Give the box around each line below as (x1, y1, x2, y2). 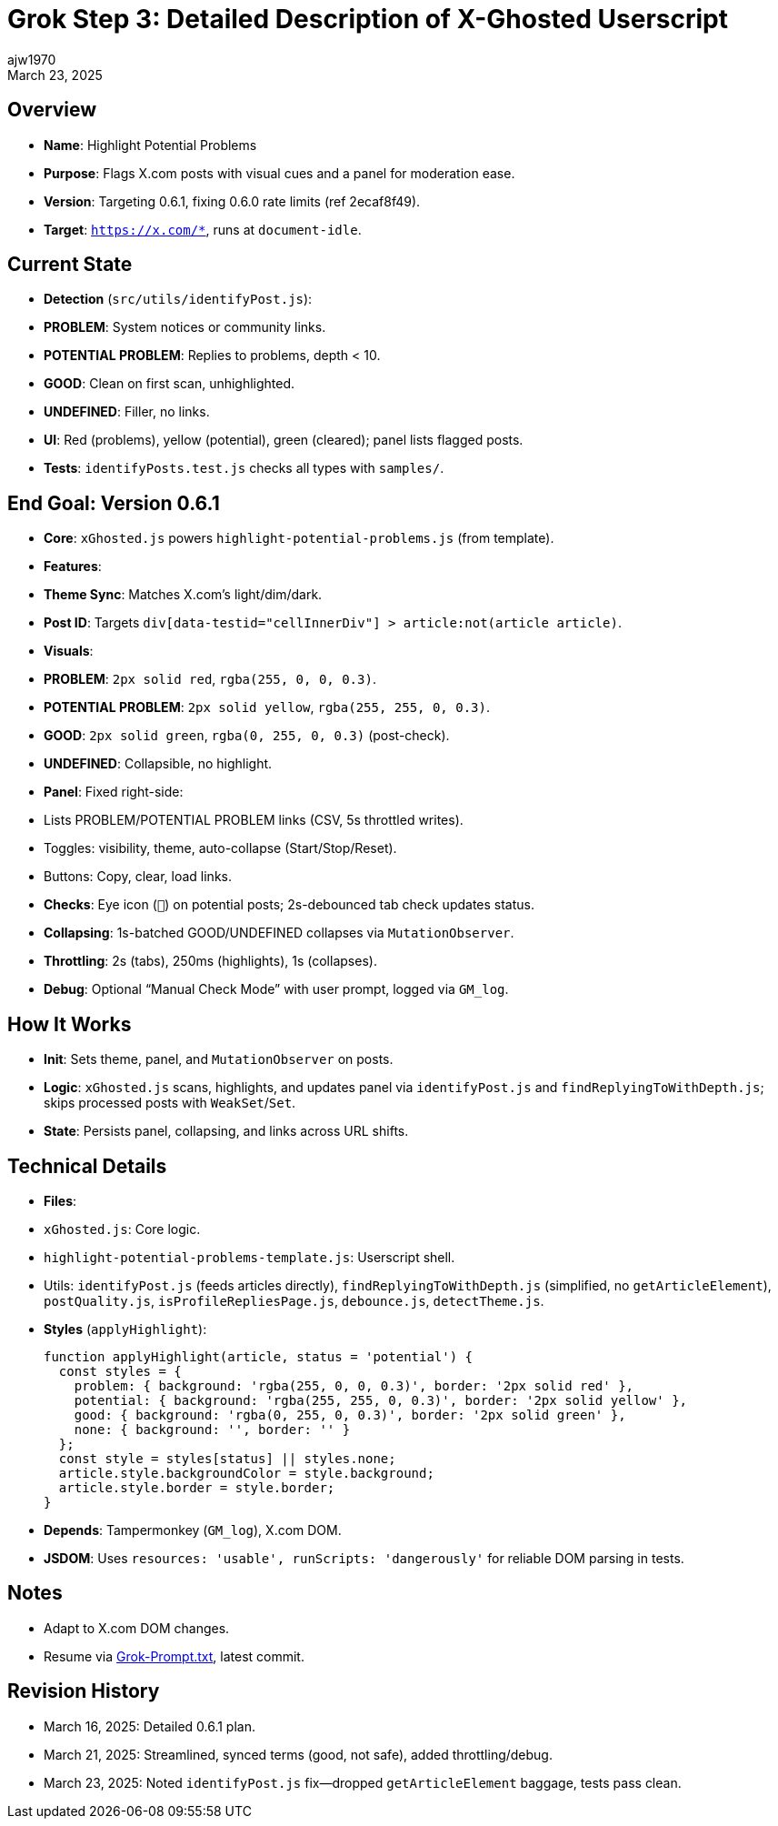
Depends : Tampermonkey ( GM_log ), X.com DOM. (44, 1521, 342, 1538)
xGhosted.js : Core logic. (44, 1220, 201, 1237)
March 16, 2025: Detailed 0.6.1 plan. (44, 1718, 255, 1734)
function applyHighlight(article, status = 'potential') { (44, 1349, 474, 1364)
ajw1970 (7, 51, 56, 67)
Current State (7, 253, 133, 276)
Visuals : (44, 643, 94, 659)
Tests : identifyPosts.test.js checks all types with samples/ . (44, 460, 444, 477)
